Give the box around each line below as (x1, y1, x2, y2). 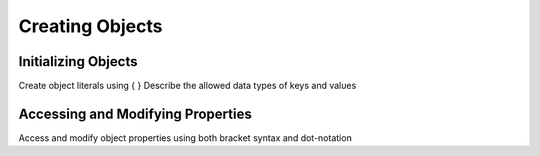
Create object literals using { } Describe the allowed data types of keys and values (18, 80, 357, 92)
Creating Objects (18, 15, 163, 37)
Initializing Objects (18, 53, 138, 70)
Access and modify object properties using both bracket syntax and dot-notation (18, 131, 352, 144)
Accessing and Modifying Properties (18, 105, 252, 122)
